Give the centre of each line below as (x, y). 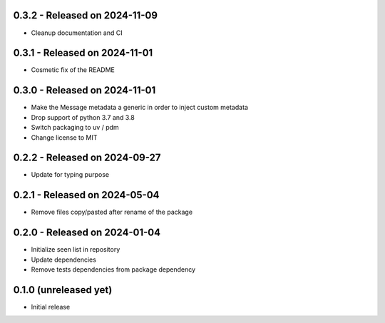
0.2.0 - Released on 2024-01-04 (87, 233)
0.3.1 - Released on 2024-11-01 (83, 53)
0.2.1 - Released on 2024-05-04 (86, 195)
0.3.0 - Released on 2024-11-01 (84, 90)
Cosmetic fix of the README (73, 70)
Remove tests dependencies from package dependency (113, 270)
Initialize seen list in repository (76, 250)
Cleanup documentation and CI (77, 33)
